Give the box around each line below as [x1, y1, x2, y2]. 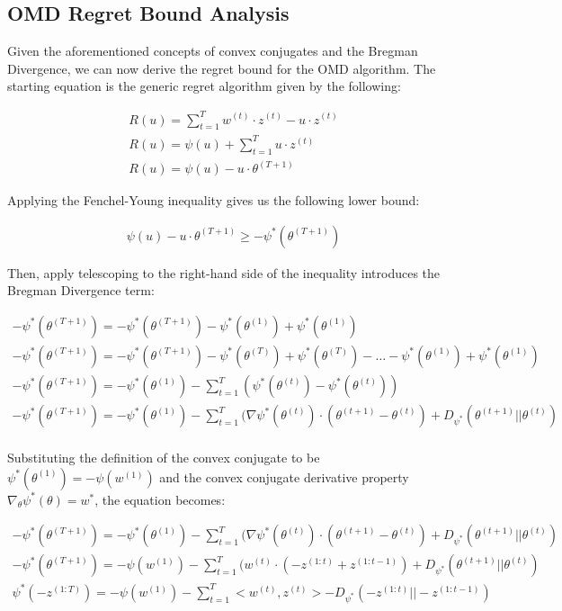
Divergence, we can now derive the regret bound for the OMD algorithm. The [7, 58, 436, 77]
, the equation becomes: [94, 490, 226, 508]
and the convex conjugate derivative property [159, 467, 409, 486]
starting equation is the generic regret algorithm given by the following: [7, 76, 401, 95]
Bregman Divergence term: [7, 281, 155, 300]
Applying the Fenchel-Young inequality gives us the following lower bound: [7, 191, 420, 210]
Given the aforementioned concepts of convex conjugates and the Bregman [7, 41, 418, 60]
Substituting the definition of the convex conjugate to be [7, 448, 320, 467]
